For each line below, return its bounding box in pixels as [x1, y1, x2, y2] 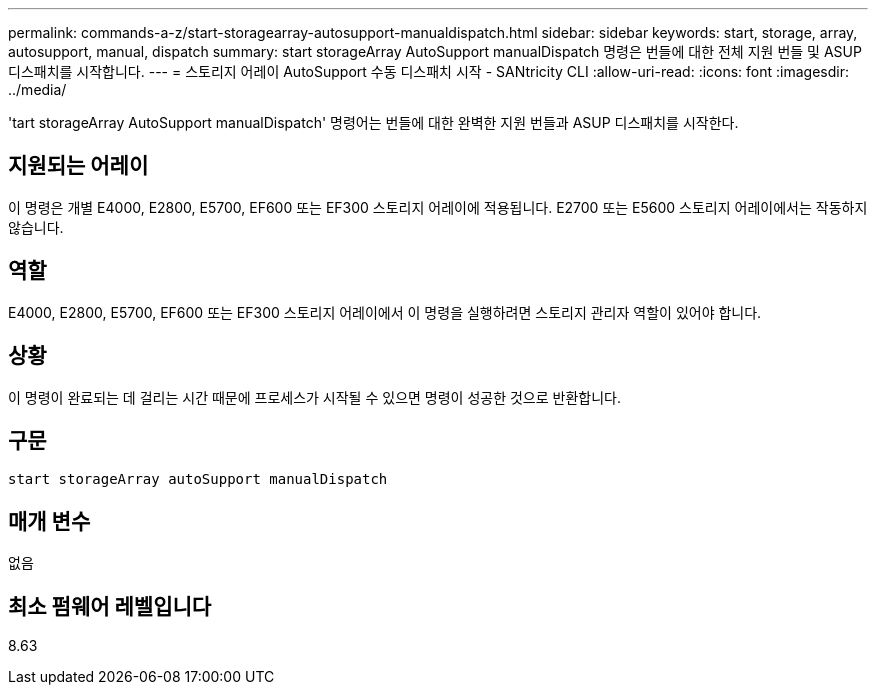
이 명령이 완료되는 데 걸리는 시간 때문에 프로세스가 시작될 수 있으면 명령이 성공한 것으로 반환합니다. [8, 388, 621, 406]
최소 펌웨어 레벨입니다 [8, 593, 212, 619]
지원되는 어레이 [8, 153, 149, 179]
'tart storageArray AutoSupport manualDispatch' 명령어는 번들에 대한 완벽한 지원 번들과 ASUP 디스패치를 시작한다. [8, 114, 739, 131]
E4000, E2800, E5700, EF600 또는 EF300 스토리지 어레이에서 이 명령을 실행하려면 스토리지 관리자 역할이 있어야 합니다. [8, 303, 762, 321]
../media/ [8, 81, 67, 98]
